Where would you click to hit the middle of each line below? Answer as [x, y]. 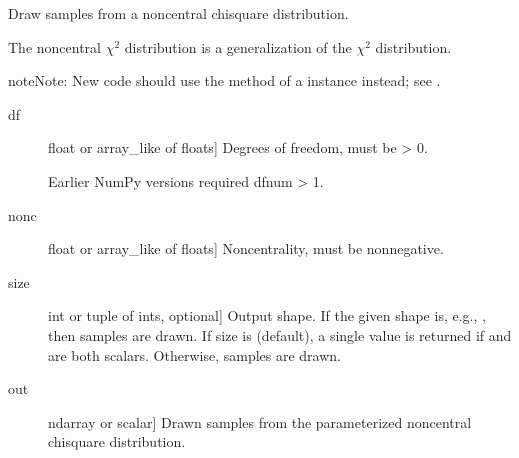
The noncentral [54, 46]
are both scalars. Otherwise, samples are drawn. [195, 354]
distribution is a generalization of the [238, 46]
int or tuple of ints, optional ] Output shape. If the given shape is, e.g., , [267, 315]
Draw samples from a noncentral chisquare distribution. [178, 13]
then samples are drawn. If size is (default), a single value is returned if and [280, 334]
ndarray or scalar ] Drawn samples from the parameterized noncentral [260, 421]
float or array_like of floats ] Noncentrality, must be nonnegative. [246, 248]
